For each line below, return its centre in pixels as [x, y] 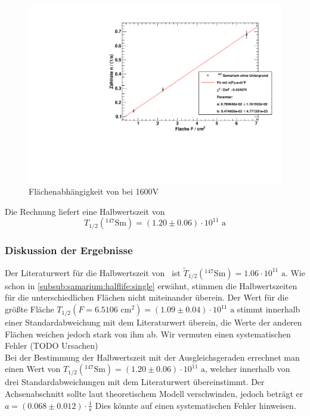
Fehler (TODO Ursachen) [52, 345]
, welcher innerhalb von [248, 369]
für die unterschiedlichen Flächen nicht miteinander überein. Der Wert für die [147, 297]
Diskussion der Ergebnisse [69, 250]
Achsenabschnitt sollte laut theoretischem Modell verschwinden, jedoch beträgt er [154, 394]
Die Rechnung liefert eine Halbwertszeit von [85, 211]
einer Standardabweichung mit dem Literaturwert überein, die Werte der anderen [154, 322]
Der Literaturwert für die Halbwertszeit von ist [93, 272]
